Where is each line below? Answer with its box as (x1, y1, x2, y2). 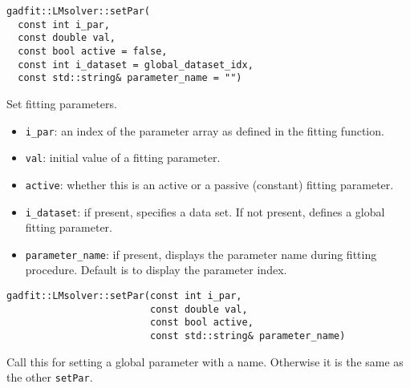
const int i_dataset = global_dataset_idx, (18, 59, 254, 71)
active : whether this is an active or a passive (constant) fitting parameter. (25, 176, 394, 192)
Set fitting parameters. (6, 95, 117, 111)
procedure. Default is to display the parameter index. (25, 261, 287, 278)
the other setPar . (6, 369, 93, 386)
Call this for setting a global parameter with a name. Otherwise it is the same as (6, 353, 404, 370)
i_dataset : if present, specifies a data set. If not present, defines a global (25, 203, 385, 220)
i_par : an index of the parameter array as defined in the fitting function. (25, 122, 384, 139)
